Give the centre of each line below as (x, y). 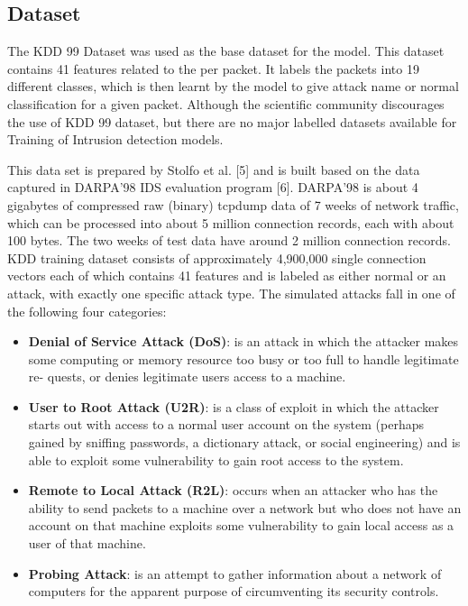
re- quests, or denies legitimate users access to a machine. (187, 376)
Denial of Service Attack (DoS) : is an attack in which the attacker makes (243, 341)
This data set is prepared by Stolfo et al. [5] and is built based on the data (214, 169)
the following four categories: (87, 311)
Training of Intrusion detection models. (115, 139)
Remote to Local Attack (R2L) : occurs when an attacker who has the (233, 490)
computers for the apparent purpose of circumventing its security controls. (234, 591)
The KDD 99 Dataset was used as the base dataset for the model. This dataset (226, 51)
